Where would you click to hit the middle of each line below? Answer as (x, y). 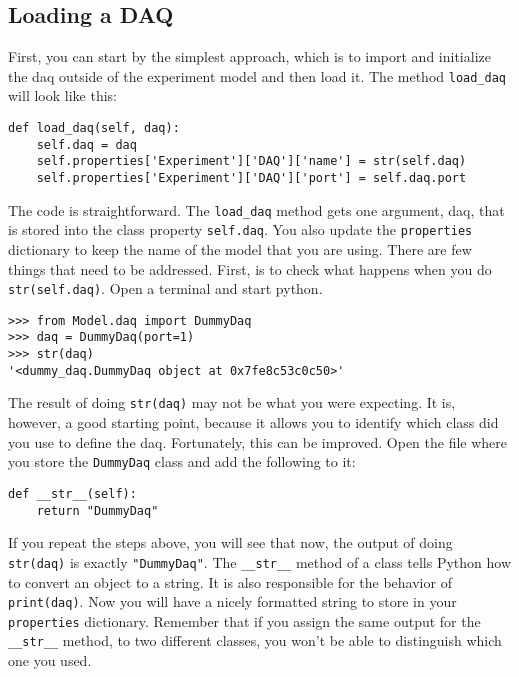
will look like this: (62, 95)
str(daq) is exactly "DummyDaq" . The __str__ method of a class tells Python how (260, 561)
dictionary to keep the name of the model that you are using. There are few (240, 248)
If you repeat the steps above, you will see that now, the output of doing (230, 542)
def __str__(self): (72, 493)
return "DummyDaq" (97, 510)
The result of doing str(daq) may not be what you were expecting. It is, (232, 402)
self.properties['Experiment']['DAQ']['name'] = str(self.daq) (251, 161)
